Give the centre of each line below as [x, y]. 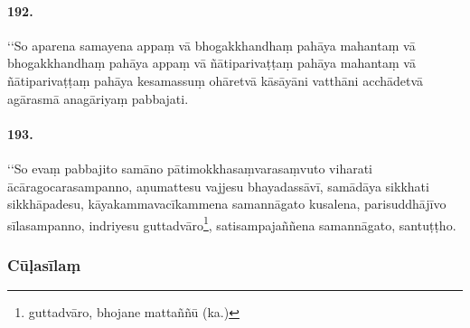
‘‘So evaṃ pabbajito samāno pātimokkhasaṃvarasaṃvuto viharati [190, 168]
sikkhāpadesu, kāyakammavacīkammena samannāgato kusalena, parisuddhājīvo [227, 204]
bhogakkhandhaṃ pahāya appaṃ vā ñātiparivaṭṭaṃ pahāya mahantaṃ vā [211, 63]
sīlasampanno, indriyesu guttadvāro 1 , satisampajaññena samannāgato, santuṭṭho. [232, 223]
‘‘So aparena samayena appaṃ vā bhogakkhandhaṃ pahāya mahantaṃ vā [211, 45]
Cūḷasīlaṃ [44, 264]
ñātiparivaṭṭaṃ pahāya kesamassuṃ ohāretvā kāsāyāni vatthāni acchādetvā [216, 80]
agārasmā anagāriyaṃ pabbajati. [98, 98]
